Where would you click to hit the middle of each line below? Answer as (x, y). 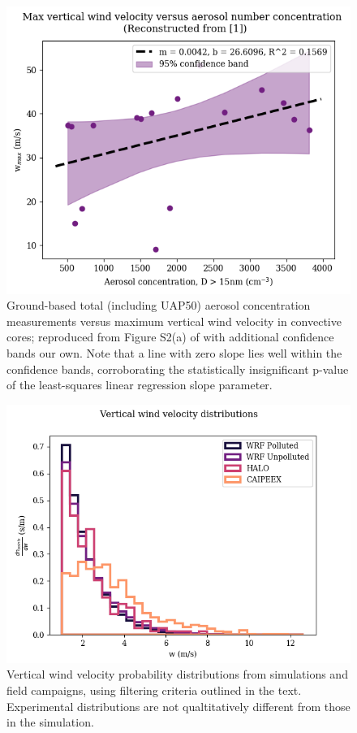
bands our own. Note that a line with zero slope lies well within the (174, 352)
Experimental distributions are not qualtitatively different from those (178, 706)
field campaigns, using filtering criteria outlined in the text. (154, 690)
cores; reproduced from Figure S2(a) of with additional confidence (170, 337)
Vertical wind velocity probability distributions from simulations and (177, 674)
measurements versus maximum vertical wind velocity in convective (174, 321)
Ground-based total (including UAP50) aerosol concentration (159, 305)
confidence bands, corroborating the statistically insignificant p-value (178, 369)
